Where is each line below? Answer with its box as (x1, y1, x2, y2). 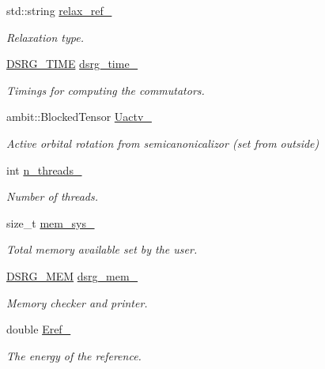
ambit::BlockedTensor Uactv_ (6, 108, 152, 125)
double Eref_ (6, 321, 71, 337)
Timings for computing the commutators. (6, 81, 205, 98)
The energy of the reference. (6, 347, 142, 363)
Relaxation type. (6, 28, 84, 45)
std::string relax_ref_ (6, 2, 112, 18)
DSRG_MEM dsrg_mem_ (6, 267, 138, 284)
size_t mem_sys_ (6, 214, 95, 231)
